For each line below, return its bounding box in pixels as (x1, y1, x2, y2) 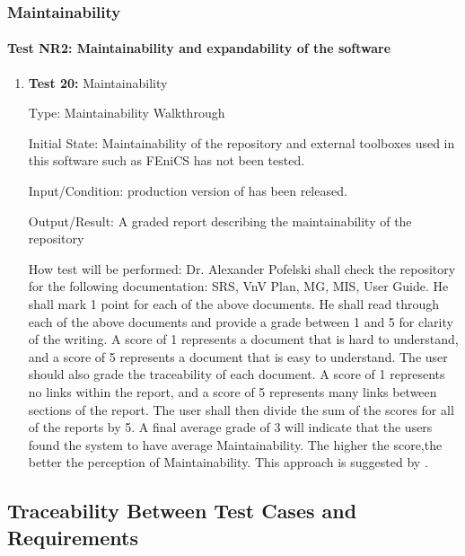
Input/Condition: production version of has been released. (28, 181, 347, 200)
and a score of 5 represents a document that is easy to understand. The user (28, 347, 448, 366)
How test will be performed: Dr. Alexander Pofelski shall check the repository (28, 259, 456, 278)
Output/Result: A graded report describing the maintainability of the (28, 211, 412, 230)
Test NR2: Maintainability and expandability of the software (7, 39, 391, 57)
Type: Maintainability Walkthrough (28, 103, 225, 122)
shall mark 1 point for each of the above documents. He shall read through (28, 294, 440, 313)
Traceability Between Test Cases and (7, 497, 357, 525)
